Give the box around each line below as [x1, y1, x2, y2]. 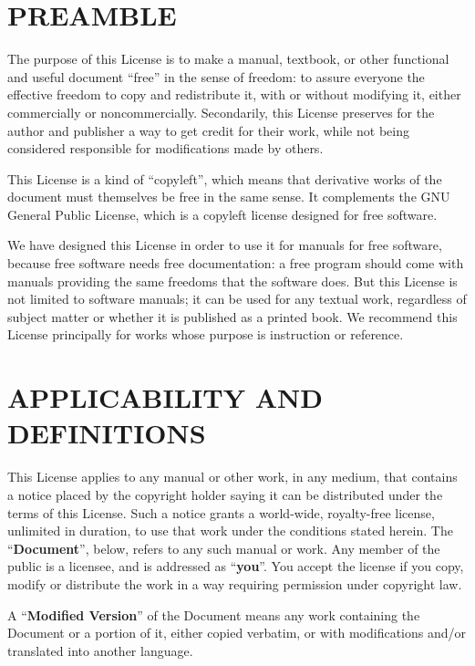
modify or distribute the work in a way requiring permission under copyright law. [7, 574, 462, 593]
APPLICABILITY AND [7, 379, 323, 416]
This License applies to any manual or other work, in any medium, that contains [7, 467, 458, 486]
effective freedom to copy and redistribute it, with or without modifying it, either [7, 85, 461, 104]
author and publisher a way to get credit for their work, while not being [7, 120, 409, 140]
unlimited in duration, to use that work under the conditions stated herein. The [7, 521, 453, 540]
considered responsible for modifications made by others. [7, 139, 324, 158]
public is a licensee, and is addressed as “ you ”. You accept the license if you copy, [7, 557, 464, 576]
